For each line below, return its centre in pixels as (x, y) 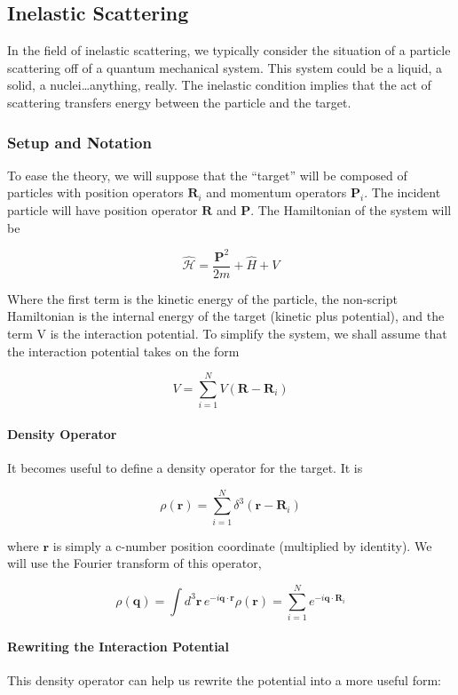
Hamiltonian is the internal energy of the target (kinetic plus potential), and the (226, 316)
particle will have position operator (103, 209)
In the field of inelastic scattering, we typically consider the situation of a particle (229, 50)
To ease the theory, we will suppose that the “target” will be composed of (207, 175)
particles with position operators (95, 192)
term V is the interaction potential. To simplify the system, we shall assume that (227, 333)
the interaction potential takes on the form (123, 351)
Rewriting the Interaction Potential (118, 646)
